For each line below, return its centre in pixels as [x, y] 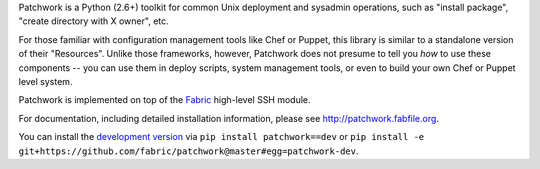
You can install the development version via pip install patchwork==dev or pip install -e [221, 137]
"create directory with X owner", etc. [93, 21]
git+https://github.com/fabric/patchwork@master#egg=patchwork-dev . [188, 151]
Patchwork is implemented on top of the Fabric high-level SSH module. [164, 100]
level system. [45, 81]
